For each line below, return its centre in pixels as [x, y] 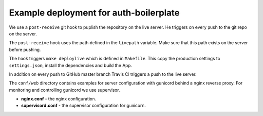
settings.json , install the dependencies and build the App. [70, 65]
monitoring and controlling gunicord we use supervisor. [65, 90]
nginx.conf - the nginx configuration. [59, 99]
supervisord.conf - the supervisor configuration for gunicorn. [84, 106]
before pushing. [25, 50]
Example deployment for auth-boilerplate [94, 13]
